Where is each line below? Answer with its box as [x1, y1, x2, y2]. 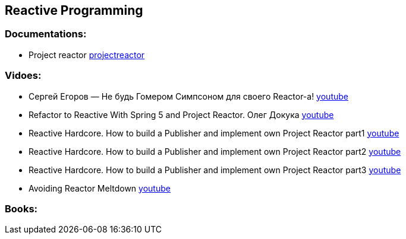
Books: [5, 202, 38, 215]
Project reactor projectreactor [29, 49, 145, 60]
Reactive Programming [5, 3, 143, 18]
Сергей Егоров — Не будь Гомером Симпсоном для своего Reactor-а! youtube [29, 91, 348, 101]
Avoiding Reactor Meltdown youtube [29, 183, 171, 193]
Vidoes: [5, 69, 42, 82]
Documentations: [5, 28, 87, 40]
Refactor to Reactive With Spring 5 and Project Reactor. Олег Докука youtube [29, 109, 334, 120]
